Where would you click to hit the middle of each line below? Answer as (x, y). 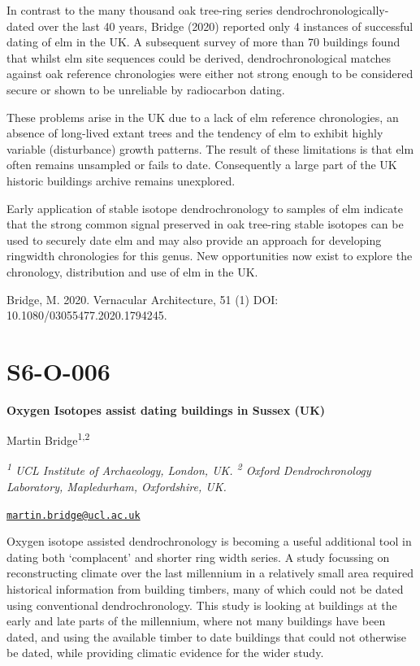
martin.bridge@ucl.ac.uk (74, 515)
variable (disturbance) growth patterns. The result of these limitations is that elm (210, 148)
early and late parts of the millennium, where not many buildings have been (196, 621)
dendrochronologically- (333, 10)
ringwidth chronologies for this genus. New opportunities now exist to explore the (210, 256)
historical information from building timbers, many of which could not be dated (205, 588)
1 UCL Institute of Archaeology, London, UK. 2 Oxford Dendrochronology (189, 469)
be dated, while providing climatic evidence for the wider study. (165, 653)
